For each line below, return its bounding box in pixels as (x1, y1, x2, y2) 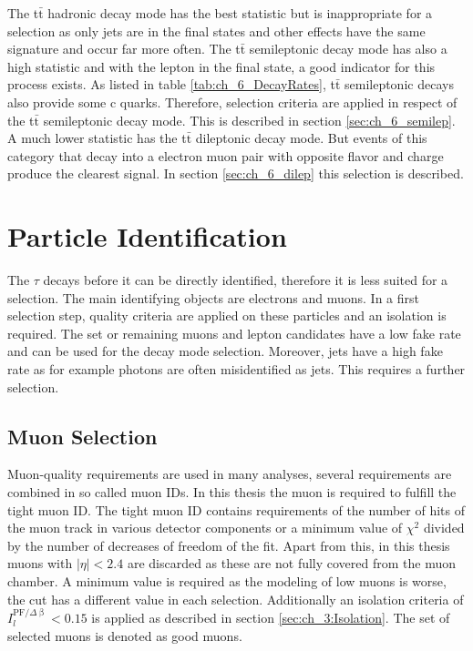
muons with (7, 554, 73, 573)
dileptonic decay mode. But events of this (195, 128, 427, 147)
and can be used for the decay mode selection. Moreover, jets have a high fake (7, 341, 443, 361)
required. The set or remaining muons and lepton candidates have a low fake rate (7, 323, 461, 342)
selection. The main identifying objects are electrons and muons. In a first (7, 288, 419, 307)
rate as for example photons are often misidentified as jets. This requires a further (7, 360, 466, 379)
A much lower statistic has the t (7, 128, 187, 147)
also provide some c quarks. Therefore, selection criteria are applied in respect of (7, 92, 458, 111)
